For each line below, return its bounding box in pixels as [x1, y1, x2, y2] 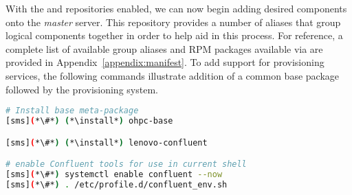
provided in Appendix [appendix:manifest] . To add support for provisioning [5, 55, 324, 69]
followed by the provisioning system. [5, 82, 158, 96]
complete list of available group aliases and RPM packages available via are [5, 41, 323, 56]
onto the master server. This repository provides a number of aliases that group [5, 14, 341, 29]
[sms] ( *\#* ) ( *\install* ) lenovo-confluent [5, 137, 208, 148]
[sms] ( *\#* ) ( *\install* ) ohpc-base [5, 116, 173, 126]
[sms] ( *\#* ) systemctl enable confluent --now [5, 169, 223, 179]
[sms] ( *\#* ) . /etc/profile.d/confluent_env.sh [5, 179, 228, 190]
